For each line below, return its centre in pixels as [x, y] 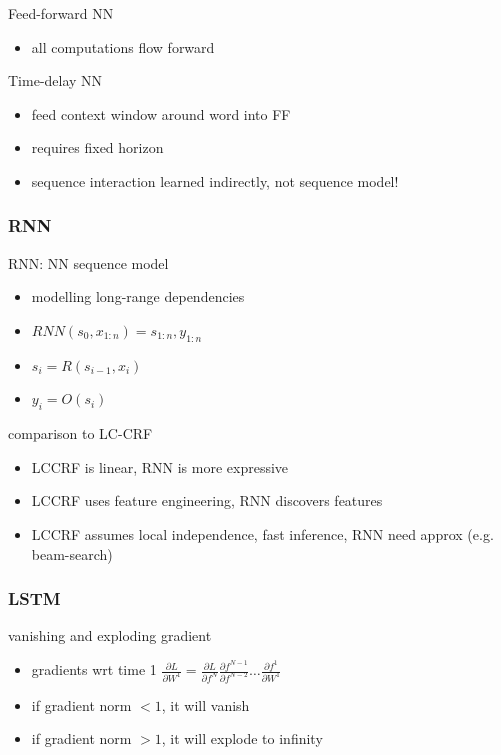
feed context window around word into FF [161, 113]
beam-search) [72, 553]
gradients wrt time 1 [94, 669]
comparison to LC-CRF [80, 433]
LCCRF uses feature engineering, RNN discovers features [207, 500]
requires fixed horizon [97, 147]
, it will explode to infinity [242, 738]
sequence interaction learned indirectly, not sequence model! [215, 180]
